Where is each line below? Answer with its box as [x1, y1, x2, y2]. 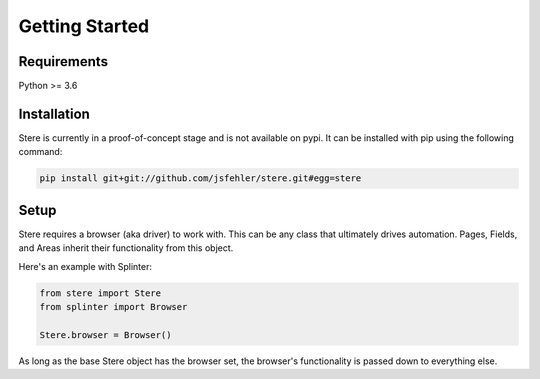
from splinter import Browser [39, 301, 188, 312]
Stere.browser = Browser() [39, 329, 172, 340]
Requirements [18, 53, 109, 70]
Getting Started [18, 15, 150, 37]
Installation [18, 105, 90, 122]
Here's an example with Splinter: [18, 260, 152, 272]
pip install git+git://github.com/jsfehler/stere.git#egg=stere [39, 173, 362, 184]
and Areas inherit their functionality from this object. [18, 242, 234, 254]
